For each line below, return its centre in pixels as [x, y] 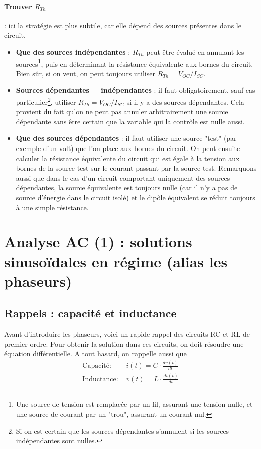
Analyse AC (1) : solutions [98, 242]
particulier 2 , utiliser [46, 101]
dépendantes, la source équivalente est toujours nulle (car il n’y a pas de [127, 187]
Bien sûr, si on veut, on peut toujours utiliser [85, 73]
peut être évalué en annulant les [195, 51]
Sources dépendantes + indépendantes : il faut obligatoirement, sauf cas [136, 90]
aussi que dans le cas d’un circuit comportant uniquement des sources [123, 177]
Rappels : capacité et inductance [90, 313]
